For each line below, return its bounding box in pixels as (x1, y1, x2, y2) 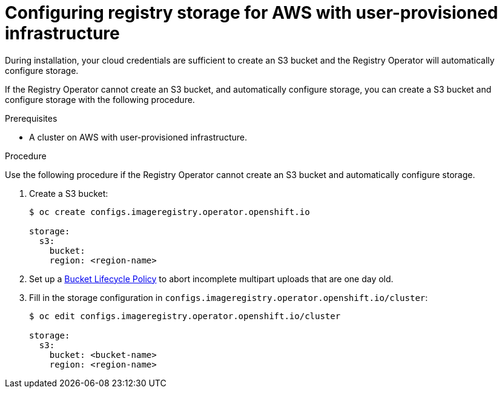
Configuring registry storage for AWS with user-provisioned (5, 2, 498, 23)
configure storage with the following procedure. (5, 94, 195, 105)
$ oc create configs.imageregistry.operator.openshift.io (29, 206, 310, 217)
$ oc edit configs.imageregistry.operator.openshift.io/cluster (29, 311, 341, 321)
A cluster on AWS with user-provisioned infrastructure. (29, 131, 247, 142)
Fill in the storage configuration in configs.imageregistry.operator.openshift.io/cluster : (29, 292, 428, 303)
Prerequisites (5, 113, 58, 124)
